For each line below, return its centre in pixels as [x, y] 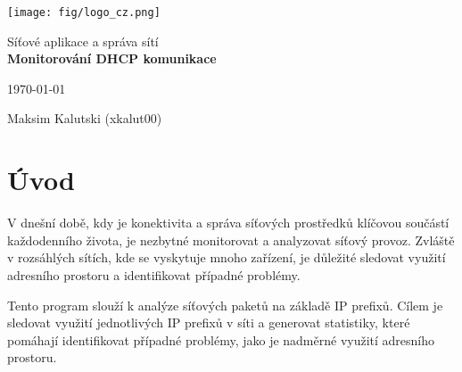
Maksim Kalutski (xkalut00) [85, 118]
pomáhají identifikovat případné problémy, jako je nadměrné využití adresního [221, 339]
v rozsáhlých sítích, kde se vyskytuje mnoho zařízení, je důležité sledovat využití [227, 257]
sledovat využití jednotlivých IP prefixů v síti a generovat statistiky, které [209, 322]
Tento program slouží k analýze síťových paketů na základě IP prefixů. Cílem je [225, 305]
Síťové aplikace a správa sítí [83, 41]
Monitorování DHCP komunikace [112, 58]
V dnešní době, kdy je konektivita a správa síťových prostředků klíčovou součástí [228, 223]
